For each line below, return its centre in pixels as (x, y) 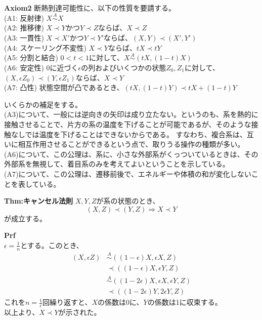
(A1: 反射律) (24, 17)
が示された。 (80, 312)
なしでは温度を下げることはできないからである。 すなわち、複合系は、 (129, 134)
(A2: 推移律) (24, 28)
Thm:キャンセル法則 (39, 201)
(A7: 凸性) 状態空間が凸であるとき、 (64, 87)
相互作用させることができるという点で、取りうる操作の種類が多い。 (131, 144)
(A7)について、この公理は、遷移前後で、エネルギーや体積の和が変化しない (128, 173)
